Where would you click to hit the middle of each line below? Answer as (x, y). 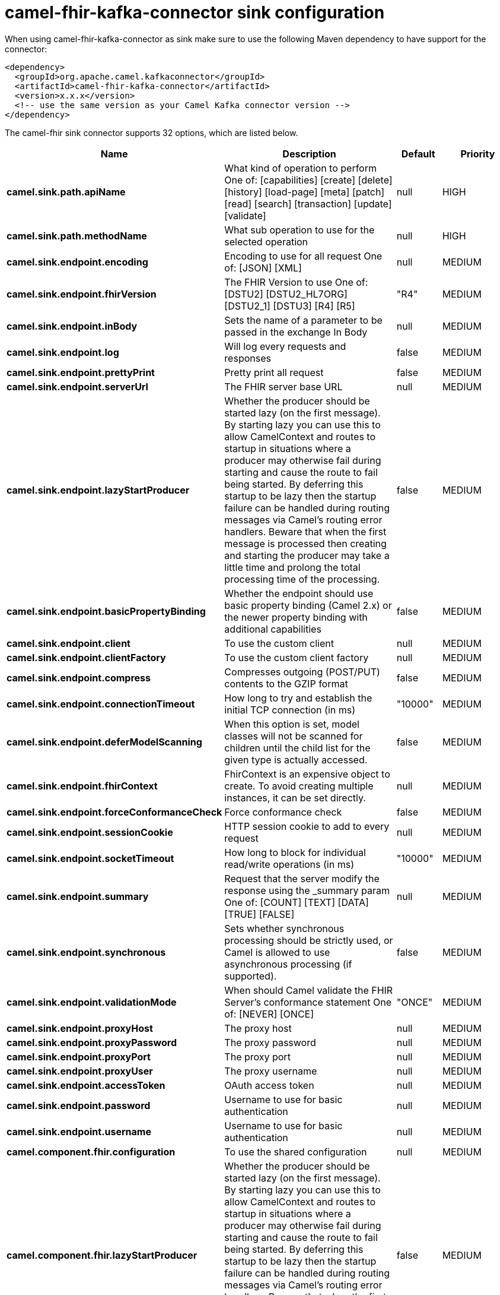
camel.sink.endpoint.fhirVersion (82, 294)
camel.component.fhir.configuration (91, 1152)
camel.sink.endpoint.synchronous (86, 952)
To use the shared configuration (296, 1152)
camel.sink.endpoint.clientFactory (86, 657)
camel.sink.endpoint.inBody (72, 326)
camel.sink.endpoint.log (63, 352)
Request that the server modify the (302, 878)
